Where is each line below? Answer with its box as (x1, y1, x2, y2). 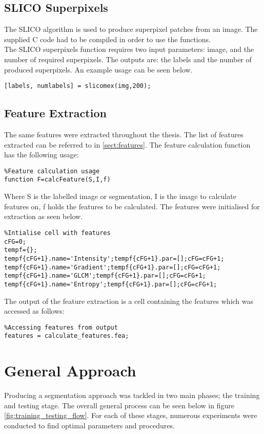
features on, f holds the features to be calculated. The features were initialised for (4, 201, 260, 211)
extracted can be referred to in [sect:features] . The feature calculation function (4, 139, 251, 150)
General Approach (4, 360, 136, 381)
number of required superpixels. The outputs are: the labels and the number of (4, 53, 252, 64)
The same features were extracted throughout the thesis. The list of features (4, 129, 243, 140)
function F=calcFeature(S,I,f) (4, 176, 111, 184)
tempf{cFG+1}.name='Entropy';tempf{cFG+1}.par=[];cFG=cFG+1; (4, 280, 217, 288)
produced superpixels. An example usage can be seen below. (4, 64, 193, 75)
